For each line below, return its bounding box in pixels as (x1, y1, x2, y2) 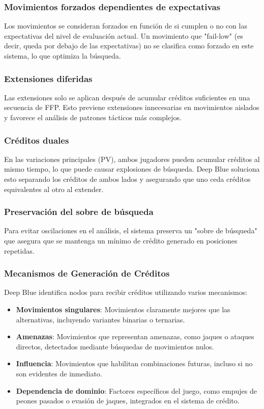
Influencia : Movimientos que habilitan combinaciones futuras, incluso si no (16, 358, 253, 369)
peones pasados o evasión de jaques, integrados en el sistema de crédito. (16, 395, 240, 406)
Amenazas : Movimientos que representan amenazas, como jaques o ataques (16, 331, 254, 342)
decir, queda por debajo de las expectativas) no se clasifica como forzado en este (4, 40, 254, 51)
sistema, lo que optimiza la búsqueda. (4, 50, 121, 61)
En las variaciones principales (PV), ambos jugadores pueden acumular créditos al (4, 153, 260, 164)
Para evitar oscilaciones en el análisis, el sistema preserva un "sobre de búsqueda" (4, 225, 257, 236)
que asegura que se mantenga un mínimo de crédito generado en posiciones (4, 235, 238, 246)
